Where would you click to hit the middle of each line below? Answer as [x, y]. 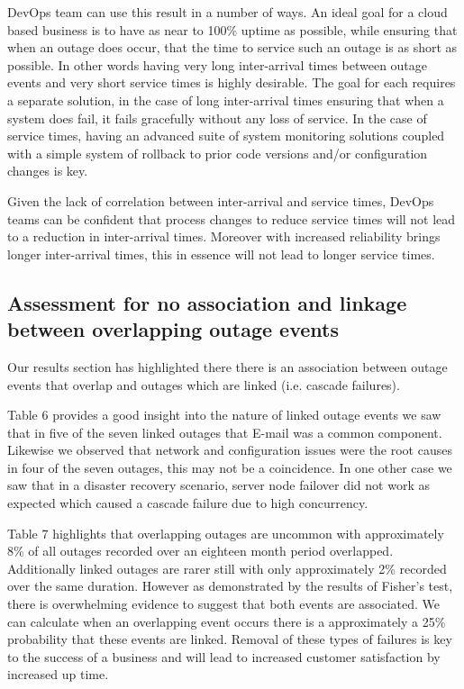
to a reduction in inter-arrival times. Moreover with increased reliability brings [224, 236]
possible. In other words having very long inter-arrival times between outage [218, 64]
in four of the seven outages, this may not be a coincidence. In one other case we [230, 467]
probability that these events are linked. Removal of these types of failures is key [230, 639]
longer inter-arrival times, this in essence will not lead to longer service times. [221, 254]
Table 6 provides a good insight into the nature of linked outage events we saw [224, 415]
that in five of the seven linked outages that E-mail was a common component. [225, 432]
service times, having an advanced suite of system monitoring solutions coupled [226, 136]
